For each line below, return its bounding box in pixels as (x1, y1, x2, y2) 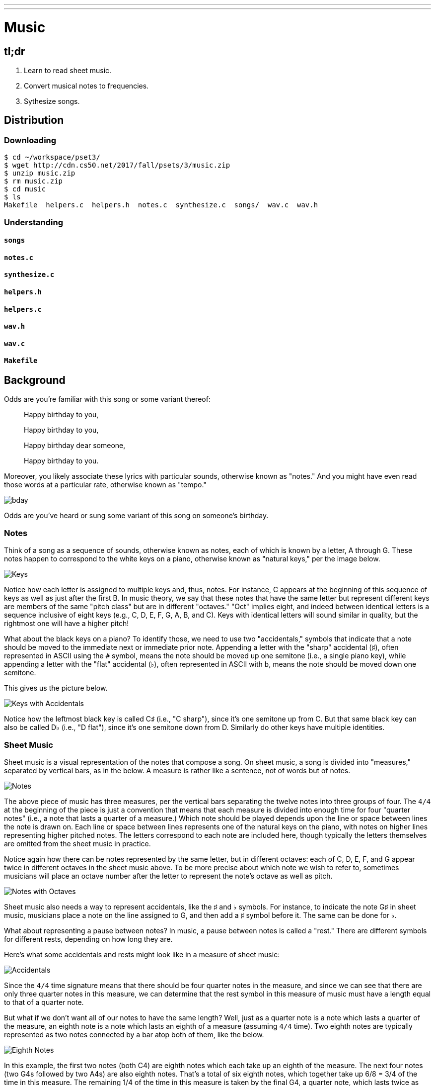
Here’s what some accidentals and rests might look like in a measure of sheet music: (4, 950, 280, 959)
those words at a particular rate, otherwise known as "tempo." (4, 480, 207, 489)
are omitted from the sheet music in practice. (4, 839, 151, 848)
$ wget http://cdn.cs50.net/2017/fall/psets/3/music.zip (4, 161, 230, 170)
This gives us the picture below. (4, 684, 108, 693)
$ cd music (4, 185, 46, 193)
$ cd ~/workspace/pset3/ (4, 153, 100, 162)
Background (4, 374, 66, 386)
